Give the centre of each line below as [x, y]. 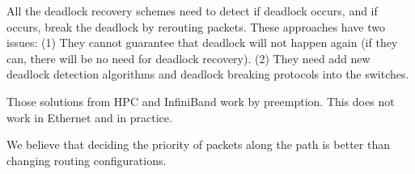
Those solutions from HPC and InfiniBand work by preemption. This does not [201, 101]
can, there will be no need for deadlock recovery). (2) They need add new [188, 58]
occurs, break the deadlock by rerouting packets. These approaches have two [196, 26]
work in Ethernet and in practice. [89, 117]
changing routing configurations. [87, 160]
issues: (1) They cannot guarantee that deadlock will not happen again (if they [202, 42]
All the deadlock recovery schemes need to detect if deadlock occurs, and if [192, 11]
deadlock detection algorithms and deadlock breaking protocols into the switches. [208, 74]
